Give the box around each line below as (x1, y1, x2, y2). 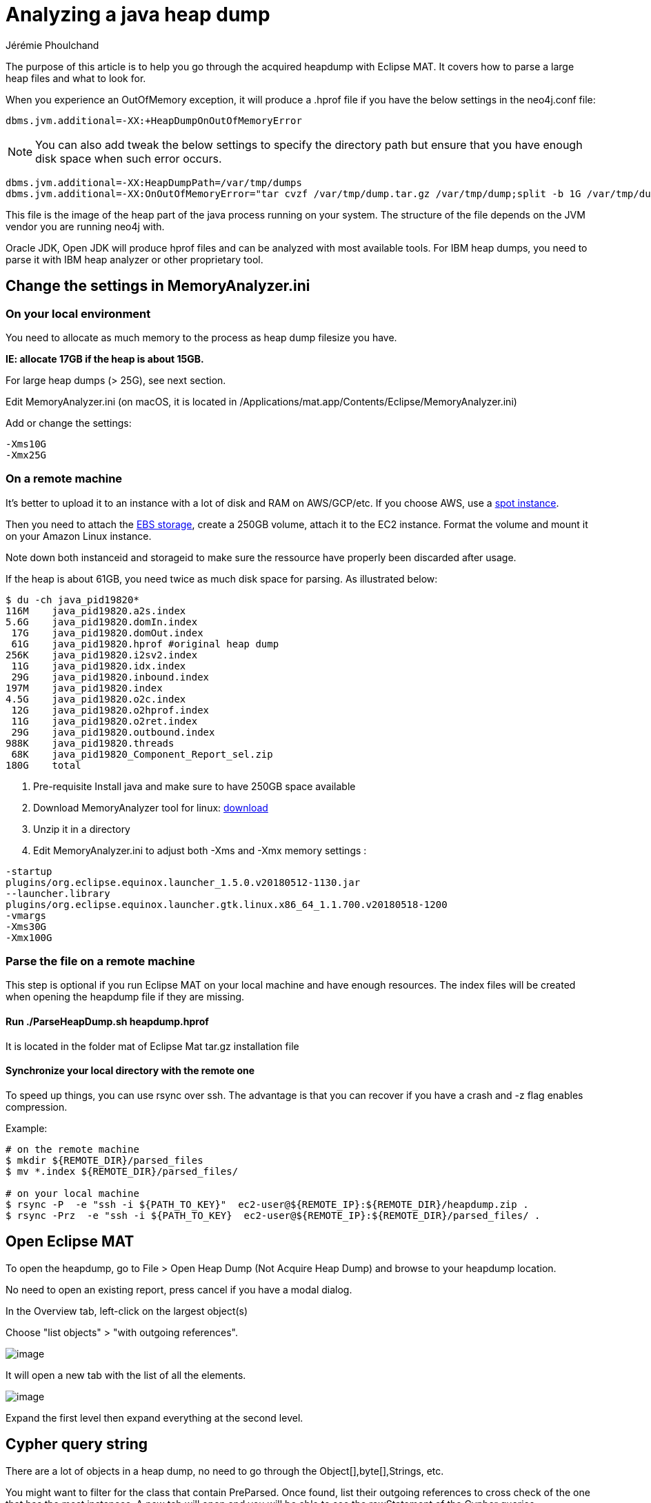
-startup (6, 865, 52, 877)
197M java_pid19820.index (6, 682, 163, 694)
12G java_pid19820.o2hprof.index (11, 704, 210, 716)
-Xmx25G (6, 449, 47, 461)
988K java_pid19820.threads (6, 737, 174, 749)
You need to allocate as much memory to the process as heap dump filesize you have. (6, 331, 397, 343)
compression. (6, 1100, 68, 1113)
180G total (6, 759, 81, 771)
